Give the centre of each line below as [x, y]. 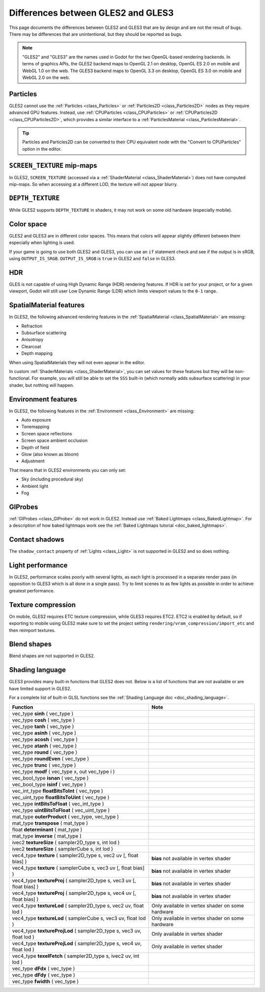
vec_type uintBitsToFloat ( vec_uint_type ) [61, 810]
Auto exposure [36, 420]
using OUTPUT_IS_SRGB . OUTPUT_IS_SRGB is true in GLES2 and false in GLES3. [93, 259]
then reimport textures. [32, 630]
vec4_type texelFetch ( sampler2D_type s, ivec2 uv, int [76, 956]
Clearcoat [31, 347]
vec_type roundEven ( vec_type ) [51, 758]
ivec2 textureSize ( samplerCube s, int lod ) [63, 849]
